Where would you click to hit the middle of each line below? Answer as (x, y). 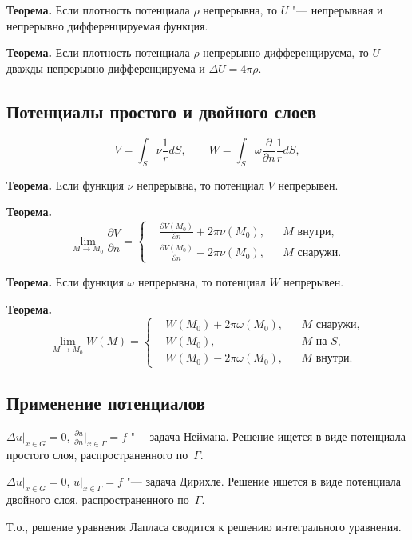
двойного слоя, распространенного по (98, 500)
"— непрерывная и (337, 10)
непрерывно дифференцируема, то (286, 52)
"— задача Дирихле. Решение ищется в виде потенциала (264, 481)
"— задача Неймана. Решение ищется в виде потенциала (268, 436)
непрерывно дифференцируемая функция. (107, 25)
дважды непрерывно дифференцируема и (106, 68)
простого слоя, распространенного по (97, 454)
